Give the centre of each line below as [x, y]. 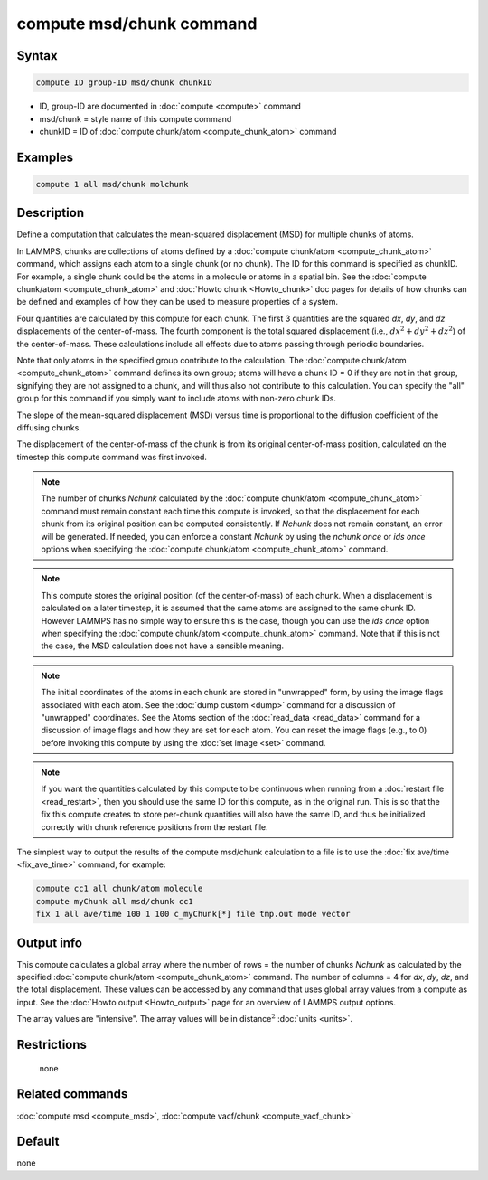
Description [51, 213]
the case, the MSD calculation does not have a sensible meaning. [163, 646]
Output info [50, 943]
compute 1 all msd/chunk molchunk [112, 184]
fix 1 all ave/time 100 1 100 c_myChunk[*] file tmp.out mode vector [193, 914]
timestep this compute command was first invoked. [112, 457]
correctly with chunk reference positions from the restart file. [155, 826]
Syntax [37, 56]
